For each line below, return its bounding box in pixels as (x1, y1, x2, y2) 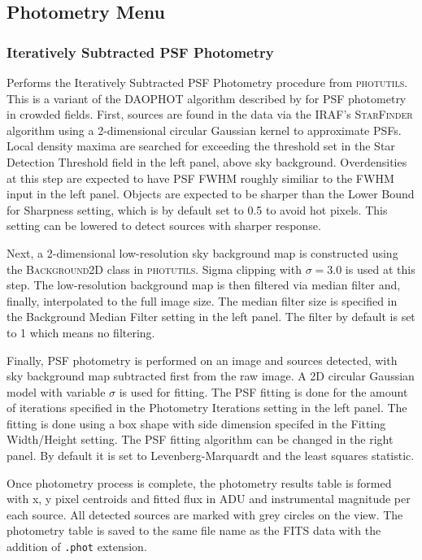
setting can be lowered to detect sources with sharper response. (7, 217, 321, 234)
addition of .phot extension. (7, 538, 147, 555)
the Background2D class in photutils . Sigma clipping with (7, 260, 302, 277)
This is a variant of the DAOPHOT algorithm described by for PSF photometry (7, 89, 407, 106)
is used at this (345, 260, 415, 277)
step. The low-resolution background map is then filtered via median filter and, (7, 276, 401, 293)
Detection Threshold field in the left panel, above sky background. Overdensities (7, 153, 407, 170)
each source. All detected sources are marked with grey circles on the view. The (7, 506, 403, 523)
